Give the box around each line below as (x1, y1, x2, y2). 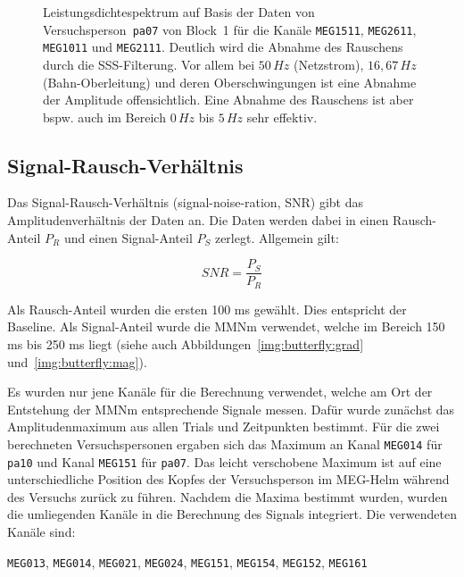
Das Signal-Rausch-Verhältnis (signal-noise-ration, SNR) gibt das (7, 193, 363, 212)
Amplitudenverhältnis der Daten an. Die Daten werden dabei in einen (7, 211, 389, 230)
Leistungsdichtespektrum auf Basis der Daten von (43, 3, 315, 21)
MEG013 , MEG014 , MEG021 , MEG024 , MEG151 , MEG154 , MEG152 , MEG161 (7, 552, 368, 571)
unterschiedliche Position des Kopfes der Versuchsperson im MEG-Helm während (7, 470, 450, 489)
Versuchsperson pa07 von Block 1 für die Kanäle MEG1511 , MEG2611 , (43, 20, 417, 38)
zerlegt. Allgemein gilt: (214, 228, 339, 247)
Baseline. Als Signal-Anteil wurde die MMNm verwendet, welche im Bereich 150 (7, 317, 445, 336)
